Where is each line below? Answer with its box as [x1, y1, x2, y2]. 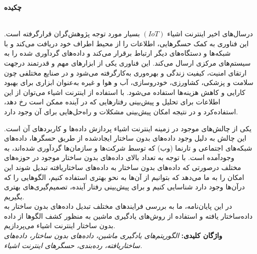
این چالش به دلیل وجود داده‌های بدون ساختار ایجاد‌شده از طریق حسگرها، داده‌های [4, 133, 247, 143]
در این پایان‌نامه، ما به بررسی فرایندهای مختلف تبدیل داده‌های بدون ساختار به [4, 201, 232, 211]
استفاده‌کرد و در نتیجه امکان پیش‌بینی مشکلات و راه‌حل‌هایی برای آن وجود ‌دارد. [4, 106, 238, 116]
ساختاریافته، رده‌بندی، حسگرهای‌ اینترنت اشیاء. [4, 240, 143, 250]
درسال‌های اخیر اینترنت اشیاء [167, 28, 253, 39]
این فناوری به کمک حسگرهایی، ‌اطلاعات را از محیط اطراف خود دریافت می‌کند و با [4, 38, 249, 48]
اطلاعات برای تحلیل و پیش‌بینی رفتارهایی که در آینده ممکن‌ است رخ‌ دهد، [4, 96, 221, 107]
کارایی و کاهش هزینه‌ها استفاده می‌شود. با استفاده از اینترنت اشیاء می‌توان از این [4, 86, 246, 97]
